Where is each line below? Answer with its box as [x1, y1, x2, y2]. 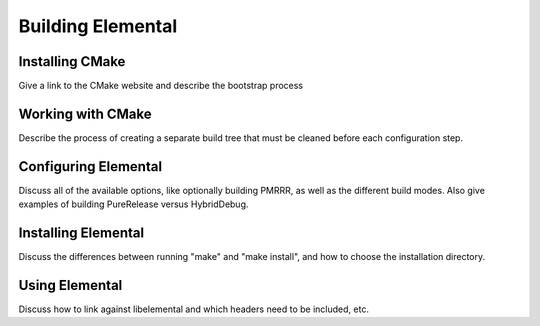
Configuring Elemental [18, 158, 163, 175]
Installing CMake [18, 53, 126, 70]
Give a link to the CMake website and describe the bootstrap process [18, 80, 304, 92]
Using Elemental [18, 276, 123, 294]
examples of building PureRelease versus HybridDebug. [18, 198, 249, 210]
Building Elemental [18, 15, 178, 37]
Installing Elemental [18, 225, 145, 242]
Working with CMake [18, 105, 152, 122]
